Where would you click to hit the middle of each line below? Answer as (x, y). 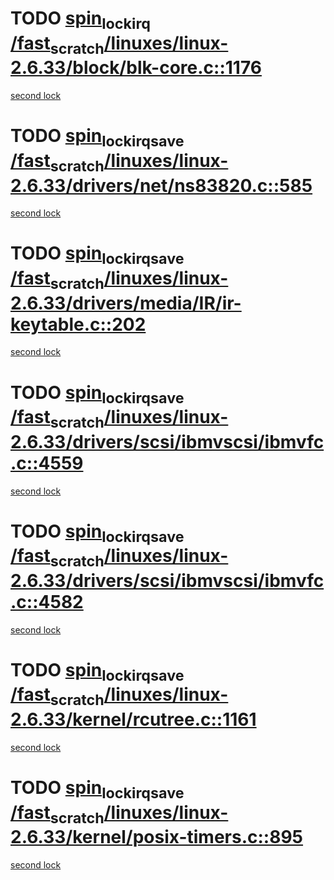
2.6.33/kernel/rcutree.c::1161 (133, 719)
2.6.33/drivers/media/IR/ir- (126, 303)
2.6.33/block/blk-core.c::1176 (136, 68)
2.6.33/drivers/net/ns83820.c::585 (161, 185)
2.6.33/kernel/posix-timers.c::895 (157, 837)
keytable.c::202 (78, 324)
